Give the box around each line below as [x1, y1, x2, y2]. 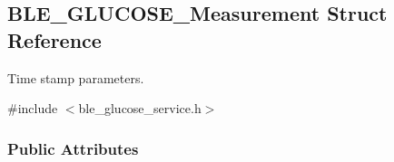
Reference [7, 25, 102, 53]
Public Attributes [7, 137, 139, 159]
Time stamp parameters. [7, 68, 144, 87]
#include [7, 99, 58, 118]
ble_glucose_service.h [78, 99, 202, 118]
